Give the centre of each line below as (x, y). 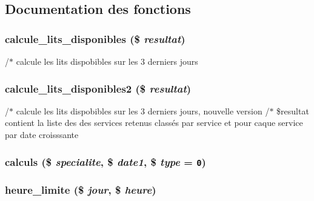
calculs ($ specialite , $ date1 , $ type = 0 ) (105, 161)
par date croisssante (42, 134)
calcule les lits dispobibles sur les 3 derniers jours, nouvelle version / (143, 110)
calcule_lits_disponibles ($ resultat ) (95, 38)
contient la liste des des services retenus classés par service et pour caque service (154, 123)
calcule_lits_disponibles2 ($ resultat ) (98, 88)
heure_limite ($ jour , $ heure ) (81, 189)
